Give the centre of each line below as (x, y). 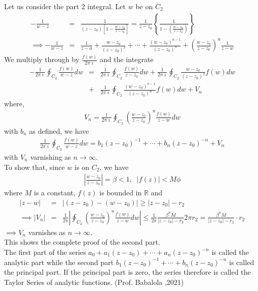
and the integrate (127, 59)
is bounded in (121, 193)
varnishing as (51, 156)
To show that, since (35, 167)
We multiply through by (42, 59)
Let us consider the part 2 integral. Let (65, 6)
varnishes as (47, 232)
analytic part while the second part (59, 262)
